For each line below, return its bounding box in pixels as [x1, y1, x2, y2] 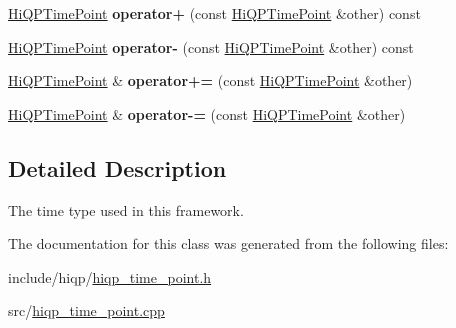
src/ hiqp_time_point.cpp [8, 300, 165, 321]
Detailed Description [8, 152, 227, 183]
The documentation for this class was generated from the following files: [8, 233, 449, 254]
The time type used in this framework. [8, 199, 244, 220]
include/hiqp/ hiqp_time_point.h [8, 266, 212, 287]
